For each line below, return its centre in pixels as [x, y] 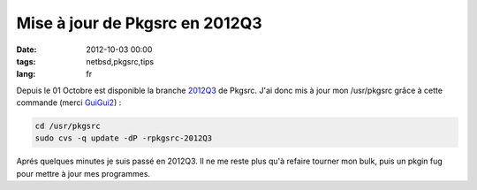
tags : [26, 61]
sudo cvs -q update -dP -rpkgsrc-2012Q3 [123, 138]
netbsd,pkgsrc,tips [120, 61]
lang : [26, 74]
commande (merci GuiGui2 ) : [69, 103]
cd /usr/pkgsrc [68, 126]
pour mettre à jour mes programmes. [83, 173]
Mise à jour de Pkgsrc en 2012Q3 [139, 23]
